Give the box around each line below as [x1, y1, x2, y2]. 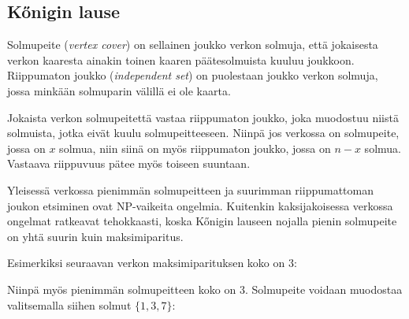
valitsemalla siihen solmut [7, 296, 132, 313]
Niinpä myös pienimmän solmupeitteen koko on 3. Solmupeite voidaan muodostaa [7, 280, 403, 297]
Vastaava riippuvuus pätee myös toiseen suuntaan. [7, 155, 251, 172]
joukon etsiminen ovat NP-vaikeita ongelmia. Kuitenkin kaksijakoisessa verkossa [7, 197, 393, 213]
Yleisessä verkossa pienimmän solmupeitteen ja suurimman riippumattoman [7, 181, 374, 198]
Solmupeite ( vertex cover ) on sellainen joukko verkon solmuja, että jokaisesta [7, 36, 378, 53]
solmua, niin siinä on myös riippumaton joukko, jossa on [59, 139, 331, 156]
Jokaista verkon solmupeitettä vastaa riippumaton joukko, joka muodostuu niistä [7, 109, 399, 125]
